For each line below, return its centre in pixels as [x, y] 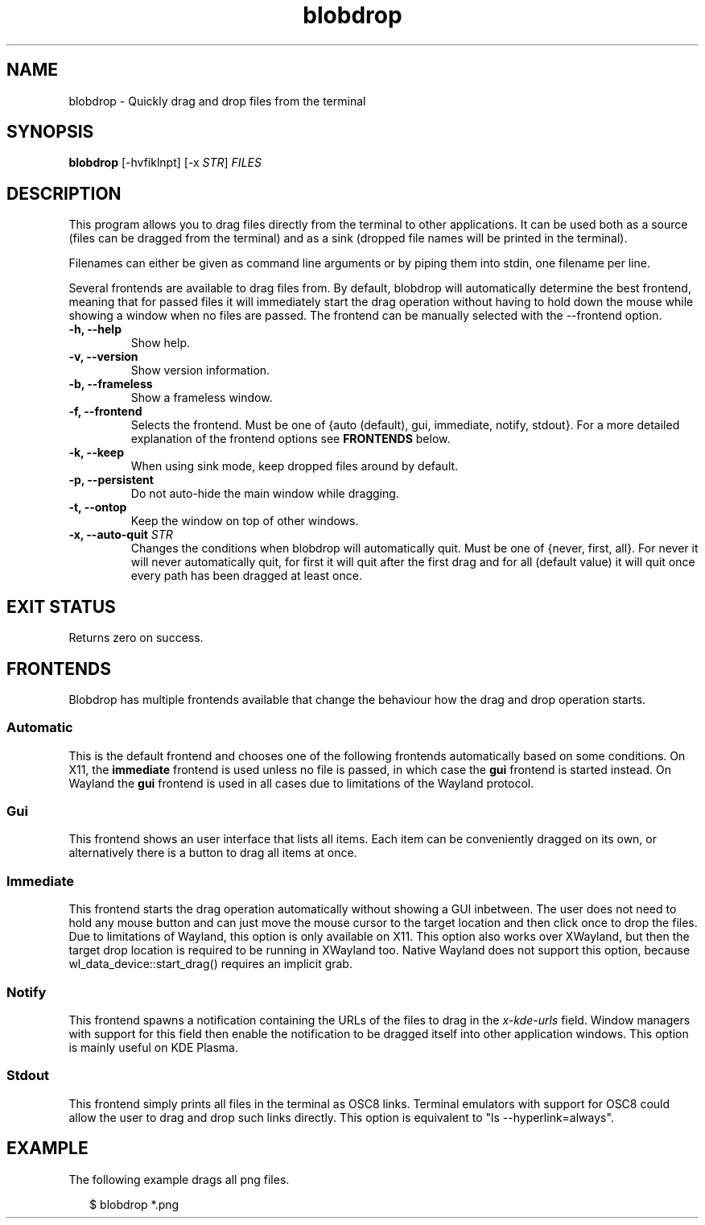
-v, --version [103, 357]
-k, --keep [97, 453]
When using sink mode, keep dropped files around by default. [295, 466]
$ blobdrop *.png [134, 1204]
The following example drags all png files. [179, 1179]
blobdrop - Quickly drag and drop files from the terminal [217, 101]
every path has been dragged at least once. [246, 576]
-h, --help [95, 329]
